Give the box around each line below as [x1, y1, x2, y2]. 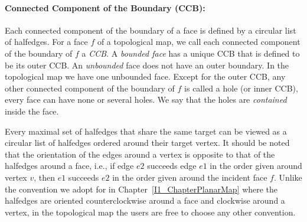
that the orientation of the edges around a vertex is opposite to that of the [5, 148, 275, 160]
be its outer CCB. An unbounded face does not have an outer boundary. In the [5, 58, 289, 71]
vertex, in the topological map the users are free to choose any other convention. [5, 205, 296, 218]
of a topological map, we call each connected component [97, 35, 301, 48]
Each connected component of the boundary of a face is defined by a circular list [5, 24, 296, 36]
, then [34, 171, 55, 183]
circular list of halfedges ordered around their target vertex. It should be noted [5, 136, 290, 149]
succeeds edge [147, 159, 197, 172]
